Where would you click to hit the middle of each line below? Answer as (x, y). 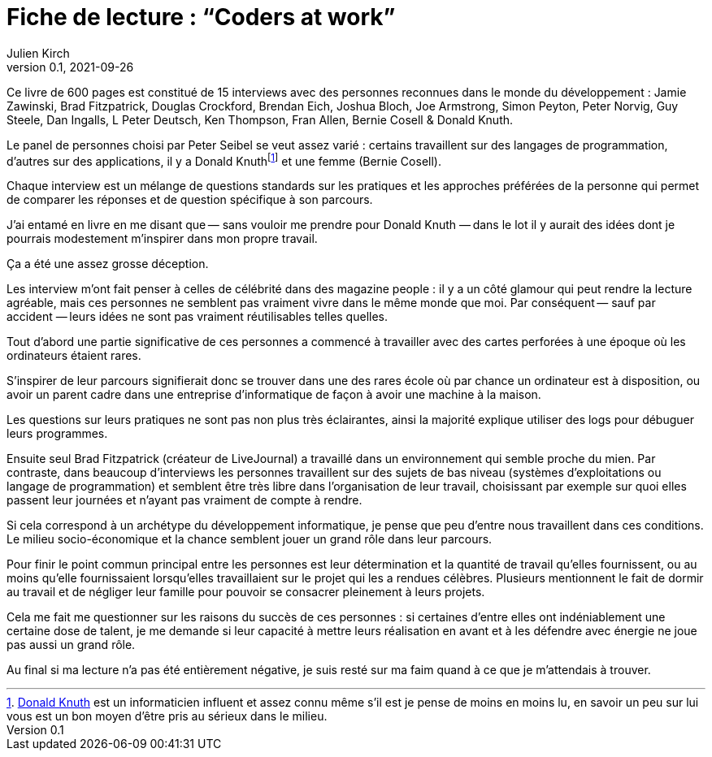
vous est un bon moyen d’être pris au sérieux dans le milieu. (167, 716)
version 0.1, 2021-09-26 (70, 67)
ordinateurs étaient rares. (74, 356)
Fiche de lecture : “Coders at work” (201, 17)
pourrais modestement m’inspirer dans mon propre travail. (162, 239)
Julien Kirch (38, 53)
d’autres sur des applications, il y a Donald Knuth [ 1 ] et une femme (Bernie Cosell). (224, 160)
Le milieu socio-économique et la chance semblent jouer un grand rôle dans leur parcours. (250, 539)
